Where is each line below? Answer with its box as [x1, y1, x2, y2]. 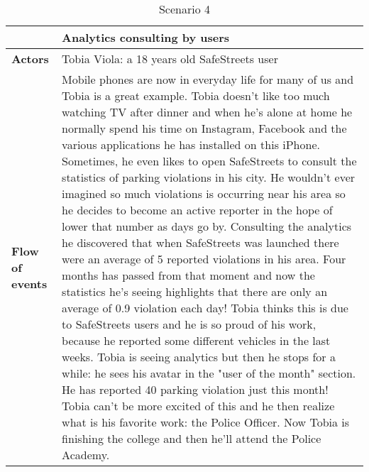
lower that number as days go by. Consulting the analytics [62, 218, 352, 234]
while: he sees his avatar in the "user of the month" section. [62, 365, 356, 381]
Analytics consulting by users [62, 29, 230, 45]
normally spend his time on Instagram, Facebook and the [62, 120, 347, 136]
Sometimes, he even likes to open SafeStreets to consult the [62, 153, 357, 169]
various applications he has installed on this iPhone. [62, 136, 320, 153]
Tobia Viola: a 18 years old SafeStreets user [62, 50, 278, 67]
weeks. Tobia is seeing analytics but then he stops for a [62, 348, 336, 365]
